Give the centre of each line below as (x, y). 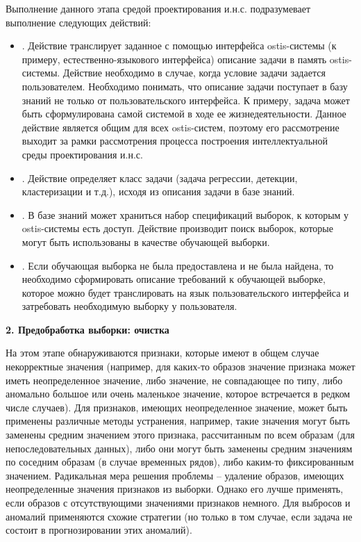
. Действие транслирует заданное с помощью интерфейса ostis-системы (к (179, 46)
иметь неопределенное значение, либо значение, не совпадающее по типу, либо (174, 380)
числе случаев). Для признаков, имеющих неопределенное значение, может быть (177, 407)
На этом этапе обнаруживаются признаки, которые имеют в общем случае (162, 353)
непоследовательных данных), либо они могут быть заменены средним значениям (179, 448)
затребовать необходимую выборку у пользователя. (129, 306)
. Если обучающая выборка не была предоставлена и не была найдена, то (178, 265)
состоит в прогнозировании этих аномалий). (99, 530)
